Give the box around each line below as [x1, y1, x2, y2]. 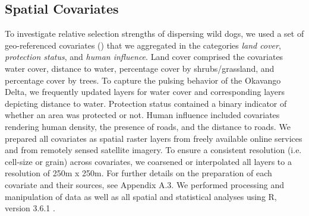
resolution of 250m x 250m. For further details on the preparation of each [5, 167, 272, 179]
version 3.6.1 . [5, 202, 55, 214]
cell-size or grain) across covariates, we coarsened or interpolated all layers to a [5, 155, 292, 167]
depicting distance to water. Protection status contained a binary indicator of [5, 97, 287, 109]
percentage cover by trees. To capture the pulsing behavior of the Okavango [5, 74, 281, 86]
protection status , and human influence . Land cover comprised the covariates [5, 50, 283, 63]
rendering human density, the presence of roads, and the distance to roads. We [5, 120, 291, 132]
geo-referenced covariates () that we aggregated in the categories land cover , [5, 39, 281, 51]
